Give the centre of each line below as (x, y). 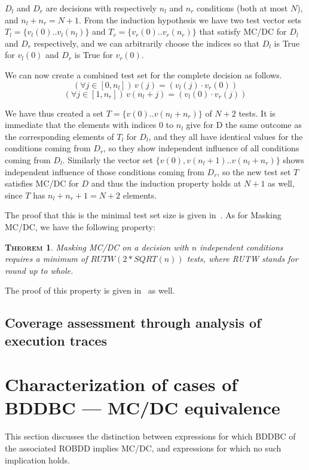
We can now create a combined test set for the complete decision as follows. (143, 74)
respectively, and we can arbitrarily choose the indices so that (146, 43)
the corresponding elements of (59, 136)
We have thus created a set (54, 113)
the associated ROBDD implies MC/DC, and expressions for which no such (143, 448)
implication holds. (37, 460)
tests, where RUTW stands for (242, 259)
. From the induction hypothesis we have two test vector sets (190, 19)
